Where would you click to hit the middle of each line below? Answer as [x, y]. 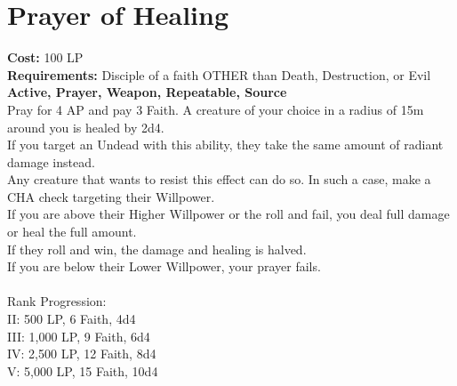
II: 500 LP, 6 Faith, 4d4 [72, 319]
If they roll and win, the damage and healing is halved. [157, 249]
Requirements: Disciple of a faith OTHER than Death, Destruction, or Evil [219, 74]
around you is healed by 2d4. [86, 127]
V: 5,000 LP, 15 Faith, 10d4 [83, 370]
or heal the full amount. [72, 232]
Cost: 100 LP [45, 57]
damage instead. [51, 161]
